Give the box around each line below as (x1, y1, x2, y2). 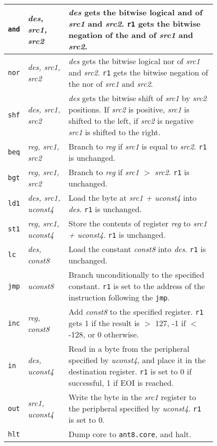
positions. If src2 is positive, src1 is (69, 104, 190, 115)
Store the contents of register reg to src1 (69, 218, 207, 229)
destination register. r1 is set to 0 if (69, 366, 192, 377)
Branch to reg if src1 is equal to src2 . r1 (69, 141, 207, 152)
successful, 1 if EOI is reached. (69, 377, 174, 388)
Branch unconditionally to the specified (69, 269, 205, 280)
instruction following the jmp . (69, 292, 170, 303)
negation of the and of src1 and (69, 29, 193, 40)
